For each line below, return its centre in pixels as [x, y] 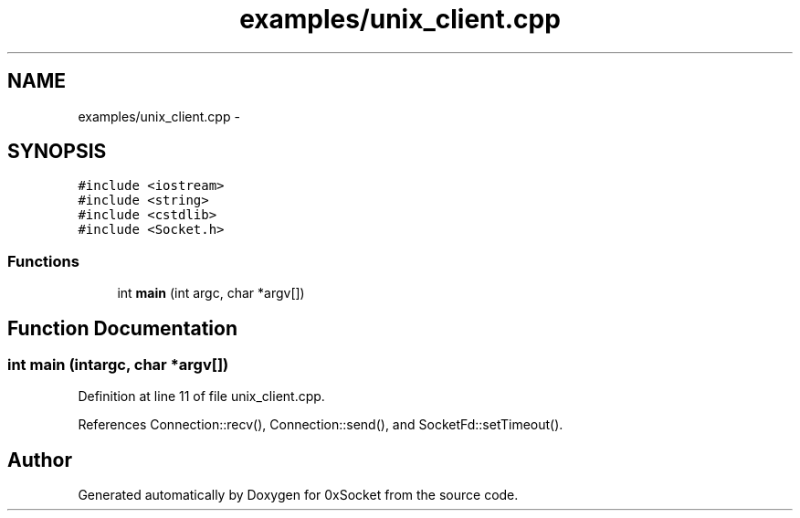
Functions [43, 261]
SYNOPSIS [57, 152]
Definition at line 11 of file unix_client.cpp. [201, 396]
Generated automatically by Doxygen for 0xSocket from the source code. [298, 495]
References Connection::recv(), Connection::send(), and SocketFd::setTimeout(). [321, 425]
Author [40, 460]
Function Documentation [122, 328]
